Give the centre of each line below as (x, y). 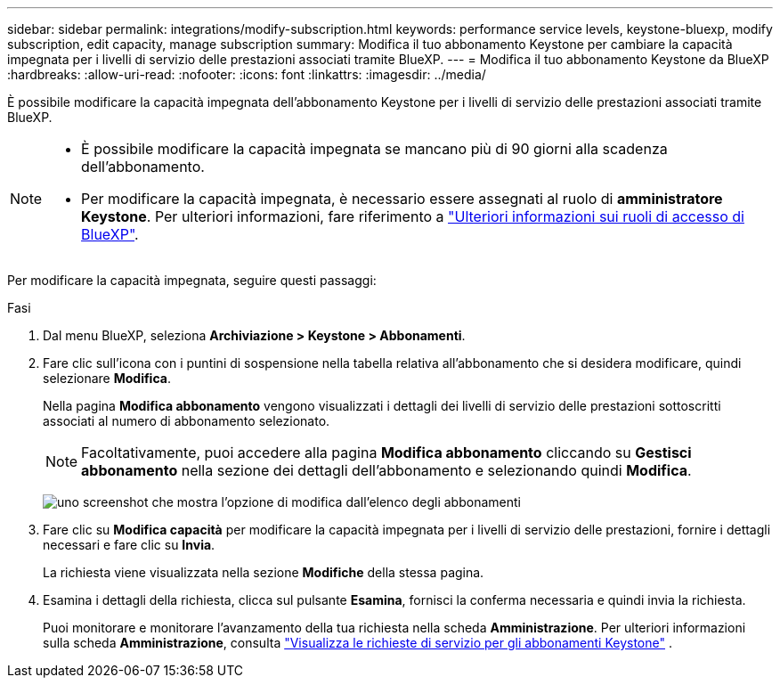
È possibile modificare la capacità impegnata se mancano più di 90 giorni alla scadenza (374, 149)
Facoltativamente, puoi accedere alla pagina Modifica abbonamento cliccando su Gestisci (386, 453)
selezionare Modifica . (107, 378)
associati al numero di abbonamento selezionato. (187, 421)
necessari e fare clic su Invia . (129, 545)
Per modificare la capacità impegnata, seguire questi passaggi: (192, 280)
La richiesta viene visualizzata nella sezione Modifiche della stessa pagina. (264, 572)
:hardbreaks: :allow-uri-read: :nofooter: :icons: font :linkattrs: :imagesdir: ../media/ (247, 74)
